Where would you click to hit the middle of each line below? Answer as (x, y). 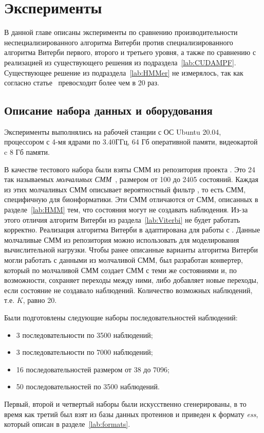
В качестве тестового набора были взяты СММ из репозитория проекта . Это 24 (130, 169)
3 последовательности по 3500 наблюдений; (84, 335)
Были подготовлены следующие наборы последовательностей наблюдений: (121, 317)
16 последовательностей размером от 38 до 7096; (93, 369)
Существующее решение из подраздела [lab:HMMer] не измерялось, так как (124, 72)
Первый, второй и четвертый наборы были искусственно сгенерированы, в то (125, 403)
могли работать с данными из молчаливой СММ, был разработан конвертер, (124, 260)
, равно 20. (40, 300)
